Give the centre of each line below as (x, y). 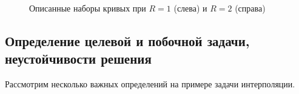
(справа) (250, 8)
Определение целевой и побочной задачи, (127, 40)
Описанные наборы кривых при (88, 8)
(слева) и (190, 8)
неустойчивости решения (78, 59)
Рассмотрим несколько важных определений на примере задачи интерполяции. (150, 84)
